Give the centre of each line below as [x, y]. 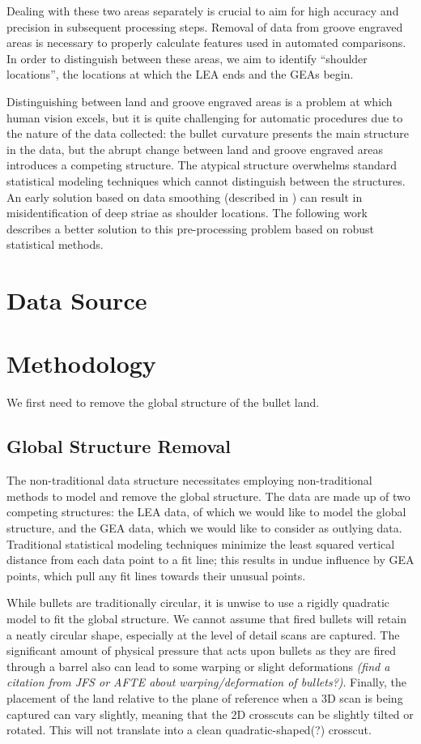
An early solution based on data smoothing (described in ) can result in [185, 197]
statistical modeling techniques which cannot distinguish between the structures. [206, 180]
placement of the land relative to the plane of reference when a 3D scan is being [205, 697]
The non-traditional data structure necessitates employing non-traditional [189, 480]
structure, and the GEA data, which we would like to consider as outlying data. [204, 527]
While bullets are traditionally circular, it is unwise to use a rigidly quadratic [198, 603]
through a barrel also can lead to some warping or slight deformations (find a [198, 666]
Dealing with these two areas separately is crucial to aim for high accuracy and [203, 11]
